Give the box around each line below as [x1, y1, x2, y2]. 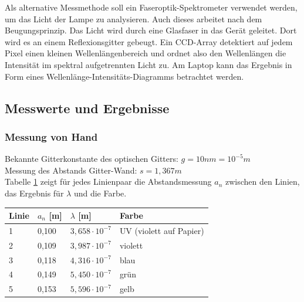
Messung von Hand [5, 129, 98, 144]
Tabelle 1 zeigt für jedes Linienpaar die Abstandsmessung [5, 175, 212, 188]
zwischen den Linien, [225, 175, 300, 188]
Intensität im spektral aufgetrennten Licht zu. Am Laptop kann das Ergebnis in [5, 58, 292, 70]
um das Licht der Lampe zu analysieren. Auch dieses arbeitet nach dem [5, 12, 262, 25]
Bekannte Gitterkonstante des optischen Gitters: [5, 152, 178, 165]
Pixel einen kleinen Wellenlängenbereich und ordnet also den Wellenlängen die [5, 47, 286, 59]
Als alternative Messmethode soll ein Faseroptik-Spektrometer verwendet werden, [5, 1, 298, 13]
